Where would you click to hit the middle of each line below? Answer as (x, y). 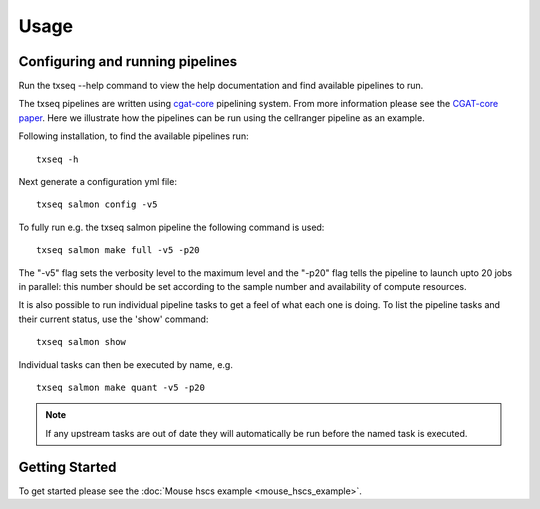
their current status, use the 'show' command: (113, 319)
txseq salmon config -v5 (97, 204)
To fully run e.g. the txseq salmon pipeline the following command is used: (171, 227)
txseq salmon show (81, 342)
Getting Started (67, 466)
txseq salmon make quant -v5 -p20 (120, 387)
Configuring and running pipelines (128, 61)
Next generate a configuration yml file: (97, 182)
